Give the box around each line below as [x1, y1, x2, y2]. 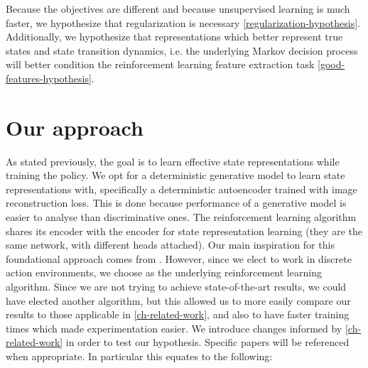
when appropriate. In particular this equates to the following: [6, 349, 273, 363]
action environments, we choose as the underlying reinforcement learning [6, 265, 322, 280]
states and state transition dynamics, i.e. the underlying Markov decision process [6, 43, 358, 58]
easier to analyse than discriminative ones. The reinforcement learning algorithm [6, 210, 357, 224]
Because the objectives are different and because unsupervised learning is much [6, 1, 350, 16]
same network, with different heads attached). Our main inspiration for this [6, 237, 335, 252]
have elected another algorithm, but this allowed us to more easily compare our [6, 293, 351, 308]
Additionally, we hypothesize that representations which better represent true [6, 29, 343, 44]
